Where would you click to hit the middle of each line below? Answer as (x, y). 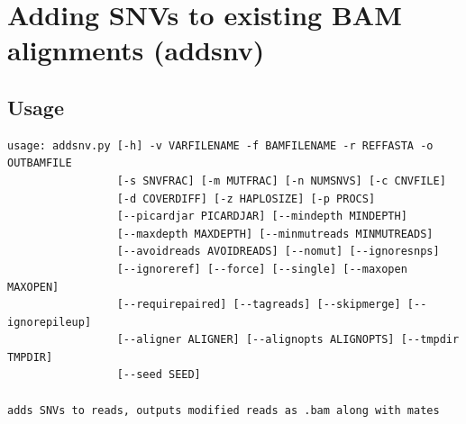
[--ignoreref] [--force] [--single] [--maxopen (262, 269)
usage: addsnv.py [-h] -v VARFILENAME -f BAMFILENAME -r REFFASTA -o (220, 145)
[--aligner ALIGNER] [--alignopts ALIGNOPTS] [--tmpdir (288, 340)
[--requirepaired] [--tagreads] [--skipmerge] (259, 305)
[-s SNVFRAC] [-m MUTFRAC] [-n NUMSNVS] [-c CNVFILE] (281, 180)
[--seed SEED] (159, 375)
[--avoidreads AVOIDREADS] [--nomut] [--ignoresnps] (278, 252)
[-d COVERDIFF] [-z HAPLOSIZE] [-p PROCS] (246, 198)
